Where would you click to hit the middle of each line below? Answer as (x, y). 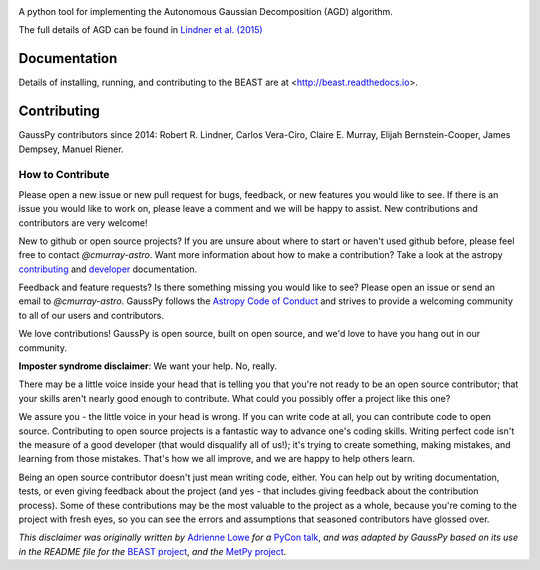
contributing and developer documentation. (108, 269)
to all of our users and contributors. (91, 315)
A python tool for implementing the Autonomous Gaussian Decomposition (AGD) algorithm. (206, 11)
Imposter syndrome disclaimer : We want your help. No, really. (148, 366)
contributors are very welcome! (83, 222)
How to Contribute (64, 175)
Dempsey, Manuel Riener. (71, 149)
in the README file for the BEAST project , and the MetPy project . (152, 551)
